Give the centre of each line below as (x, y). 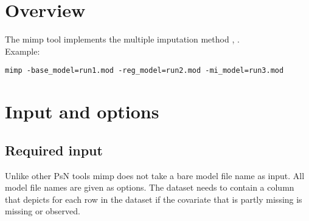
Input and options (82, 111)
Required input (54, 150)
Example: (23, 51)
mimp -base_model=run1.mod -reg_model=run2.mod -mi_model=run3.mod (144, 71)
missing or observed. (43, 211)
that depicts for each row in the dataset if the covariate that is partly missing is (154, 199)
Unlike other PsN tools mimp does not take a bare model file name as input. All (155, 175)
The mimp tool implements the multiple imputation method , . (122, 39)
